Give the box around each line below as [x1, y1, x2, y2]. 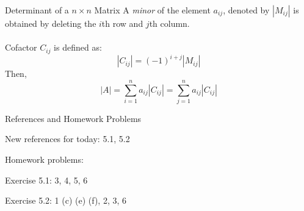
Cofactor [5, 41, 37, 54]
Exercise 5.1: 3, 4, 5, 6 [5, 173, 88, 186]
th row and [101, 17, 143, 29]
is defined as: [54, 41, 102, 54]
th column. [149, 17, 190, 29]
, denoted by [223, 4, 270, 16]
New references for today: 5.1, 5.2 [5, 132, 130, 145]
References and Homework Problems [5, 112, 142, 124]
